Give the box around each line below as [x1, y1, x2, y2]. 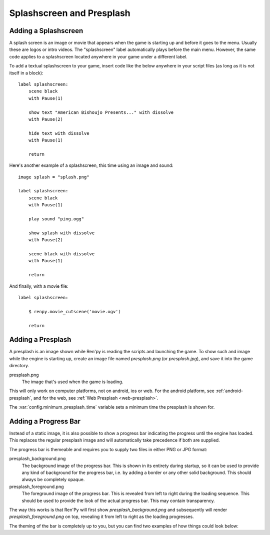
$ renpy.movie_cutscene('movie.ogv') [28, 309, 121, 314]
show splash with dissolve [28, 230, 95, 236]
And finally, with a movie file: [9, 283, 68, 289]
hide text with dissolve [28, 130, 89, 136]
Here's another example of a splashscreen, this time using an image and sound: [9, 162, 173, 168]
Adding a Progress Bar [9, 417, 81, 426]
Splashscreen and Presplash [9, 7, 131, 18]
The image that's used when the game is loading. [21, 379, 123, 385]
